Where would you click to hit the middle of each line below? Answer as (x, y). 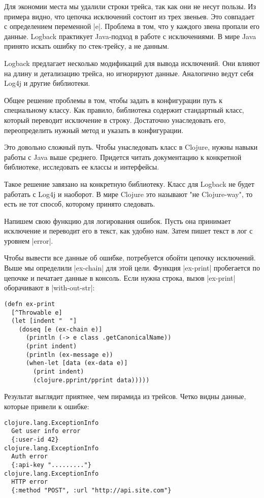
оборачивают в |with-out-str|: (49, 288)
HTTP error (29, 482)
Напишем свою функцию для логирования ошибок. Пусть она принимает (118, 221)
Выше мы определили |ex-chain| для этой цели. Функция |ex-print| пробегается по (132, 268)
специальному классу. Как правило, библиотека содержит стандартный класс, (124, 110)
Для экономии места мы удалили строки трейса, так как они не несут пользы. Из (130, 6)
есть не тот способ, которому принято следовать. (80, 204)
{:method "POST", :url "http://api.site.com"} (91, 490)
